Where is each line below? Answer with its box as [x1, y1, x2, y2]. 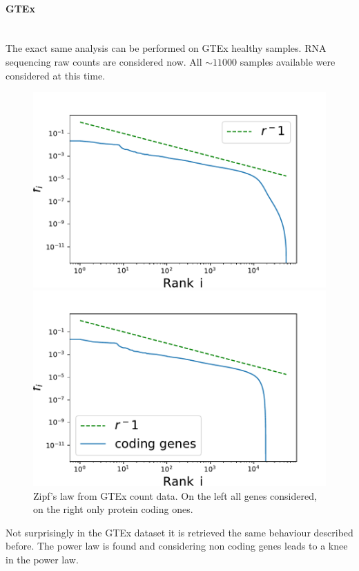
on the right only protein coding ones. [33, 502, 193, 516]
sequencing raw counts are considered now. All [6, 54, 202, 68]
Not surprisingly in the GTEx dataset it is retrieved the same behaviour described [6, 525, 353, 539]
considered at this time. [6, 68, 106, 82]
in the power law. [6, 552, 79, 567]
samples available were [240, 54, 336, 68]
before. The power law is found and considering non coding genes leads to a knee [6, 539, 348, 553]
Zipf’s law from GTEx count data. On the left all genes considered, [33, 488, 317, 503]
